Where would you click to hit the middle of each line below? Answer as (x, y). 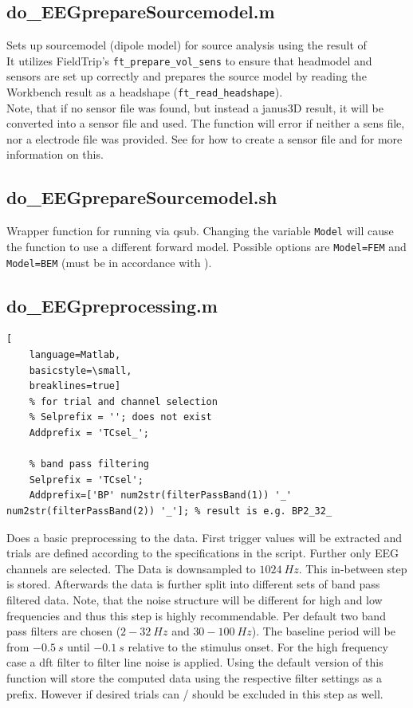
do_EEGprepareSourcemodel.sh (142, 197)
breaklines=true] (75, 386)
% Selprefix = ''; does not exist (120, 417)
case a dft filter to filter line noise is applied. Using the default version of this (195, 662)
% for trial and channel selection (123, 401)
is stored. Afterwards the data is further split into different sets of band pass (193, 584)
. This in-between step (353, 568)
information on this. (55, 154)
